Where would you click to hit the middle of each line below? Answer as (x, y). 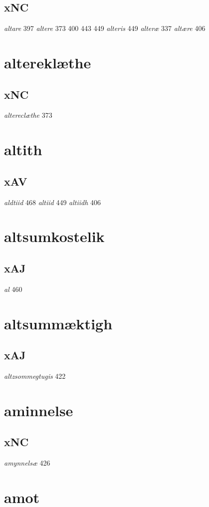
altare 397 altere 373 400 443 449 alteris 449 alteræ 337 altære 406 (105, 28)
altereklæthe (48, 62)
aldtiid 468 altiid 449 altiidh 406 (53, 202)
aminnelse (39, 410)
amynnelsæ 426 (27, 463)
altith (23, 149)
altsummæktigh (58, 323)
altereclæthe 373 (28, 115)
